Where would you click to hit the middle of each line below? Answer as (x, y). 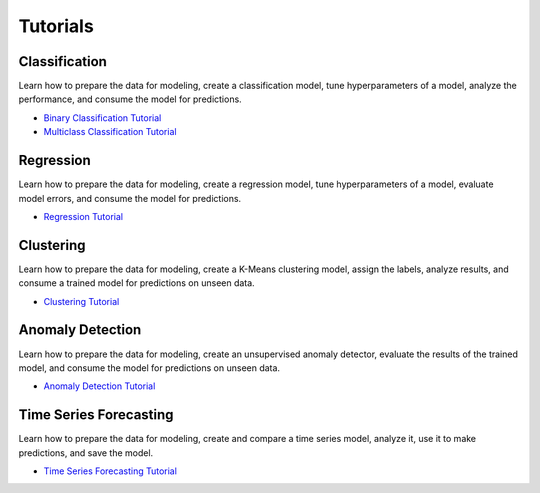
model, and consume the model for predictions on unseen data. (149, 367)
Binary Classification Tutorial (102, 117)
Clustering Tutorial (81, 301)
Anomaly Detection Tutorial (99, 386)
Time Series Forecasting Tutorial (110, 471)
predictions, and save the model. (86, 452)
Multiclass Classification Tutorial (110, 132)
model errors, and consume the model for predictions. (130, 198)
